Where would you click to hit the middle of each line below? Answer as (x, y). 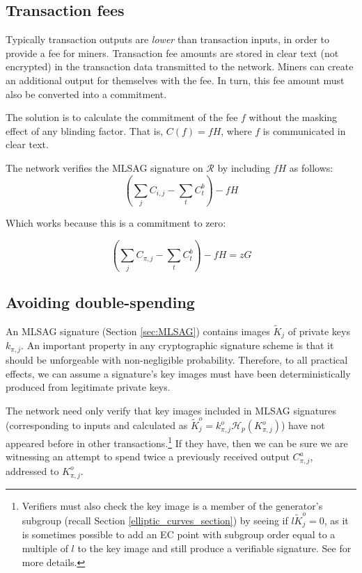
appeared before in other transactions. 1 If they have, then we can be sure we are (177, 442)
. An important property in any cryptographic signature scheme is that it (178, 345)
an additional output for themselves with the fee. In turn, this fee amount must (175, 80)
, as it (336, 520)
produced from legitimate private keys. (88, 387)
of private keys (319, 331)
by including (244, 167)
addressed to (32, 470)
